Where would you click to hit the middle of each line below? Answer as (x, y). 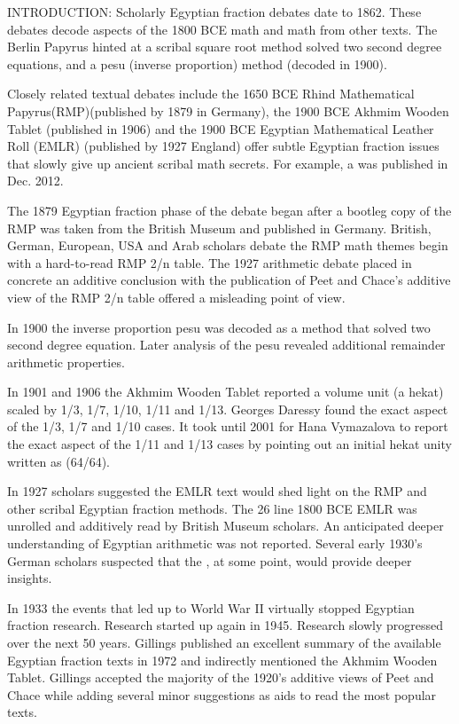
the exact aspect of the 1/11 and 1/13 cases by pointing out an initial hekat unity (229, 444)
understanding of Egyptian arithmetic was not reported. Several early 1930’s (215, 543)
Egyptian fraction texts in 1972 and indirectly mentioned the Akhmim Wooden (222, 660)
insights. (30, 578)
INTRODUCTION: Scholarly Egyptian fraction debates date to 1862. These (214, 12)
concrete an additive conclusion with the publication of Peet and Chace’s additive (229, 280)
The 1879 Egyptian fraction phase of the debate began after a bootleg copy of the (229, 210)
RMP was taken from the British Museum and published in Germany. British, (219, 228)
